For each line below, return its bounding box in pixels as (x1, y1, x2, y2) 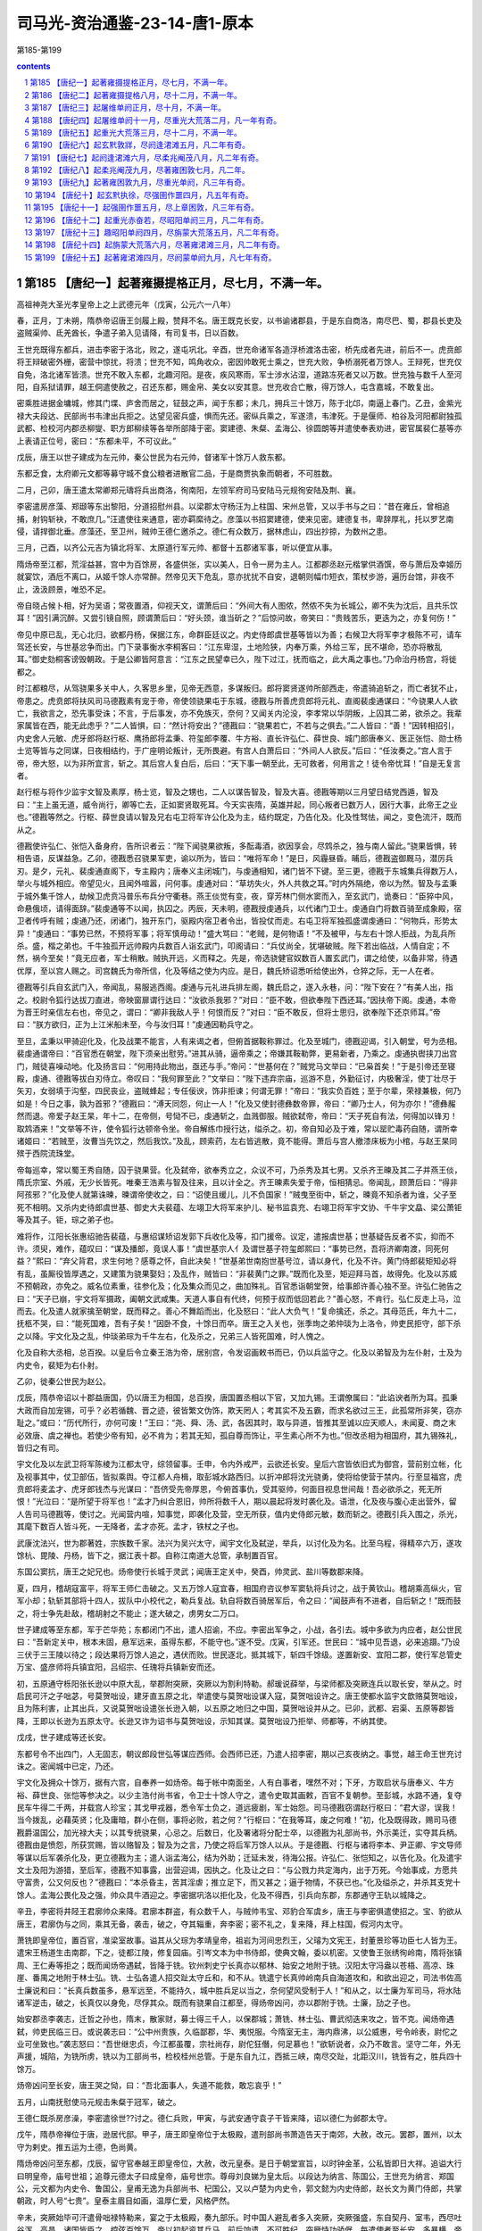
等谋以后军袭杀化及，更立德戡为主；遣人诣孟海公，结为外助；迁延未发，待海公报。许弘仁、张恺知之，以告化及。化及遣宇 (16, 1852, 462, 1862)
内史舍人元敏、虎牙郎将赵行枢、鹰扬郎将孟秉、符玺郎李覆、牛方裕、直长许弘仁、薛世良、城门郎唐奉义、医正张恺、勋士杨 (16, 733, 462, 743)
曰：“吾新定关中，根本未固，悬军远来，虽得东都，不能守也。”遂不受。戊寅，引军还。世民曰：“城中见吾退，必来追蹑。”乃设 (16, 1637, 461, 1647)
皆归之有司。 (16, 1442, 64, 1453)
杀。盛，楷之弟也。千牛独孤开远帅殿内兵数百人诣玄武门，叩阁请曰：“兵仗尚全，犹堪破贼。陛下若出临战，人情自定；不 (16, 941, 451, 951)
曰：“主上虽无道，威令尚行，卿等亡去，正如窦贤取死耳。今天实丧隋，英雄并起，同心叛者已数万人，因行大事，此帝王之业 (16, 799, 459, 809)
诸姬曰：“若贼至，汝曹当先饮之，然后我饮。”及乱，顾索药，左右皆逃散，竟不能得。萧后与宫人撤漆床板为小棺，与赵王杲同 (16, 1135, 458, 1146)
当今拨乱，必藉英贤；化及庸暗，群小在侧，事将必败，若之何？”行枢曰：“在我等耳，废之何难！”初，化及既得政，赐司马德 (16, 1814, 457, 1825)
